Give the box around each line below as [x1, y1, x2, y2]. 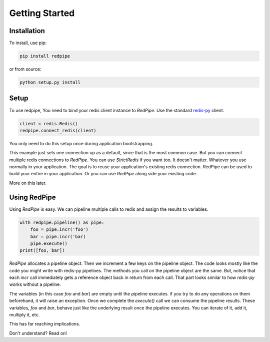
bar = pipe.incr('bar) [30, 233, 86, 239]
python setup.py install [19, 80, 81, 85]
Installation [9, 27, 45, 35]
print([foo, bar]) [19, 248, 65, 253]
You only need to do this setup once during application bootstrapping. [9, 140, 153, 146]
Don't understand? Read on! [9, 330, 67, 336]
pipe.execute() [30, 240, 67, 246]
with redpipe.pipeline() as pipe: [19, 219, 104, 225]
